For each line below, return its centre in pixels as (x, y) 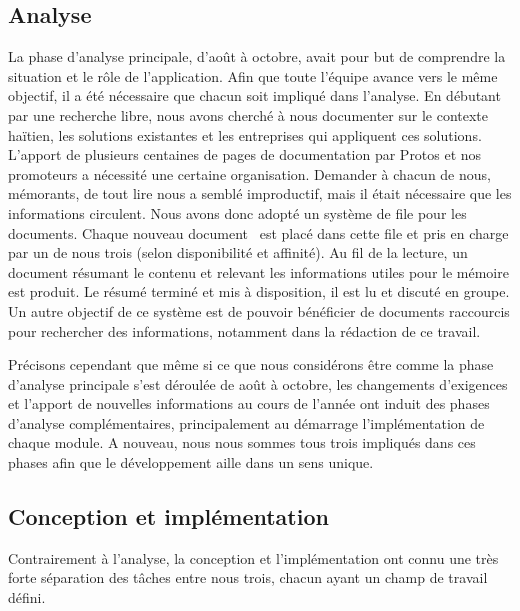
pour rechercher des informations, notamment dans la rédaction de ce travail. (244, 330)
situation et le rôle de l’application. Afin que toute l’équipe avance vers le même (253, 75)
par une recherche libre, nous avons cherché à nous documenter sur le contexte (248, 114)
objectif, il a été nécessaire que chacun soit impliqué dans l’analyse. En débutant (254, 95)
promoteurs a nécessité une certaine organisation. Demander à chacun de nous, (249, 173)
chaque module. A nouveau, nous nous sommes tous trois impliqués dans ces (242, 442)
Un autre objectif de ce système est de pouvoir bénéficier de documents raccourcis (259, 310)
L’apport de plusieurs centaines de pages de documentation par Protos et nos (245, 154)
